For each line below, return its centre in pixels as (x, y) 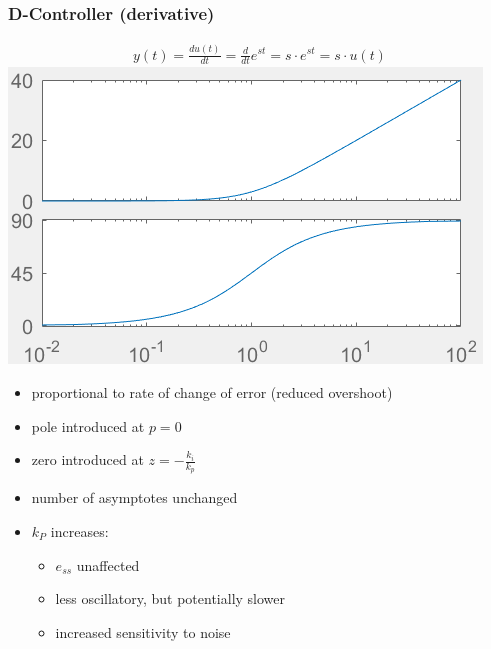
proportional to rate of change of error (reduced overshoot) (212, 391)
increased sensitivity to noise (143, 631)
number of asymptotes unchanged (134, 497)
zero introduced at (87, 459)
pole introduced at (88, 425)
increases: (79, 531)
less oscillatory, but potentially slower (170, 598)
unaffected (108, 564)
